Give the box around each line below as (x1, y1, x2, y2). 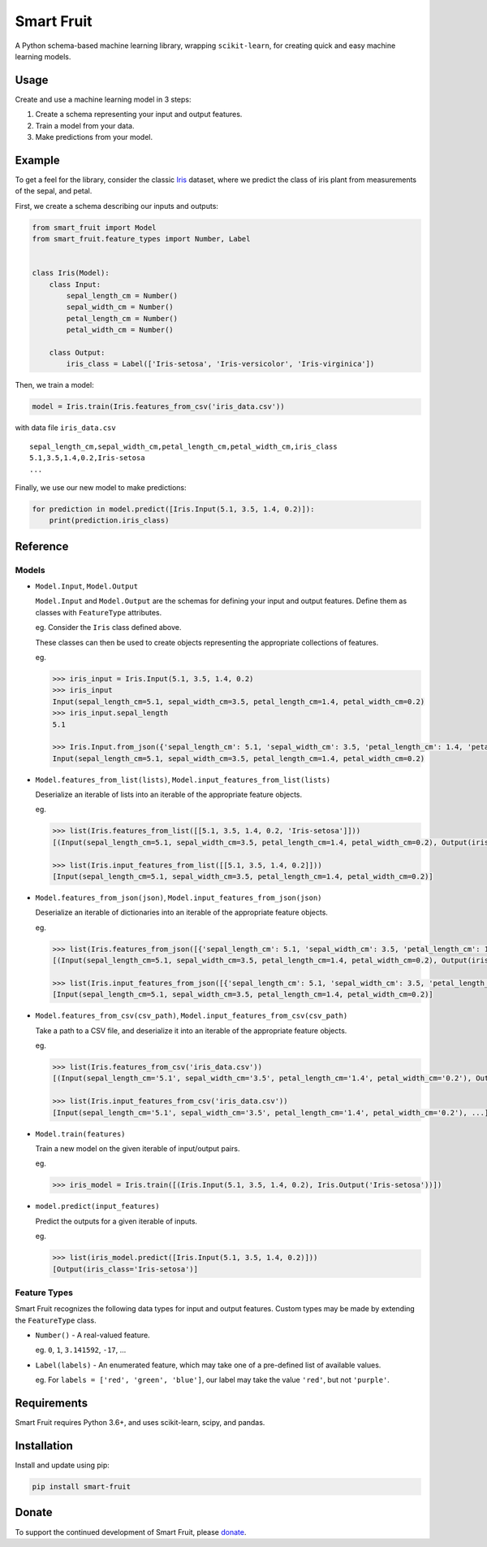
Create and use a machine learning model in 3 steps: (15, 94, 192, 104)
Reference (15, 539, 69, 553)
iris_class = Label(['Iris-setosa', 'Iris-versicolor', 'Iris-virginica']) (66, 359, 375, 369)
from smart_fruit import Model (32, 223, 157, 232)
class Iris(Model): (32, 268, 110, 278)
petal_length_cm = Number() (66, 314, 179, 323)
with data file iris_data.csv (15, 423, 117, 432)
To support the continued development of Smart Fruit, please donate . (15, 1527, 247, 1536)
